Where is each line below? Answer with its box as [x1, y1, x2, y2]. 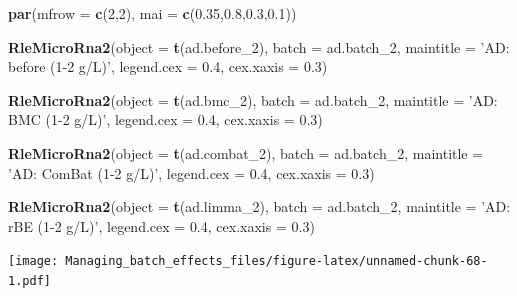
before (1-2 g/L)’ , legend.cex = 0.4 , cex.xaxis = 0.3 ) [8, 56, 328, 77]
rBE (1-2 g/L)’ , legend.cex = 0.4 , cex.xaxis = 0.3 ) [8, 215, 315, 236]
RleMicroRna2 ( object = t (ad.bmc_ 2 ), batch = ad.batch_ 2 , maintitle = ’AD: [8, 89, 498, 110]
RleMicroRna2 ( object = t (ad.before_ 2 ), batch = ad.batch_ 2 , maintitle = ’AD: [8, 36, 510, 57]
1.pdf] [8, 274, 51, 288]
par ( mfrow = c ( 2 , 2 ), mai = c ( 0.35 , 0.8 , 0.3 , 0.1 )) [8, 3, 297, 23]
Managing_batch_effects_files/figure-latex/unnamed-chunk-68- [65, 254, 488, 269]
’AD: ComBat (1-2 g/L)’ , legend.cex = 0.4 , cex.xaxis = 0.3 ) [8, 162, 375, 183]
